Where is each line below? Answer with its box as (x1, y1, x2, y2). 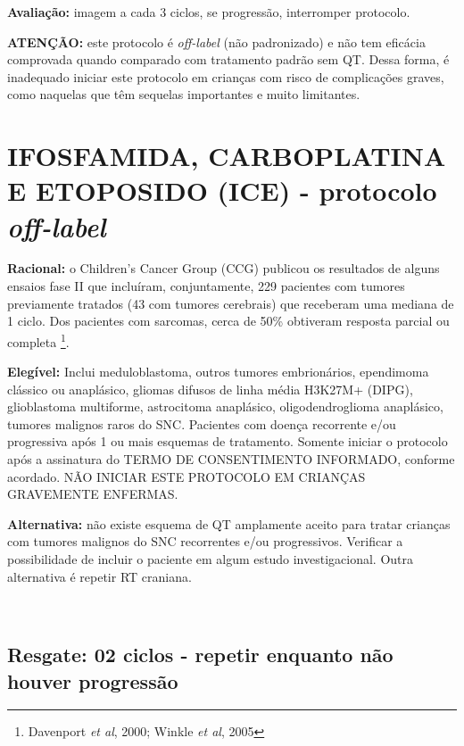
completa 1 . (7, 329, 70, 351)
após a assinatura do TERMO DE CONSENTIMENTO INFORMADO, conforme (7, 450, 455, 468)
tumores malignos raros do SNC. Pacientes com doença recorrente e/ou (7, 414, 396, 433)
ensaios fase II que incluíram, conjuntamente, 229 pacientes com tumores (7, 277, 405, 295)
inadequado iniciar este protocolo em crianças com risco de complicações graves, (7, 67, 444, 86)
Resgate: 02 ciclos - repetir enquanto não (7, 641, 394, 668)
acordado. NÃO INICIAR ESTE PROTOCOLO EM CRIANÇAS (7, 467, 366, 485)
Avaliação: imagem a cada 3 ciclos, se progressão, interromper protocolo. (7, 3, 410, 21)
